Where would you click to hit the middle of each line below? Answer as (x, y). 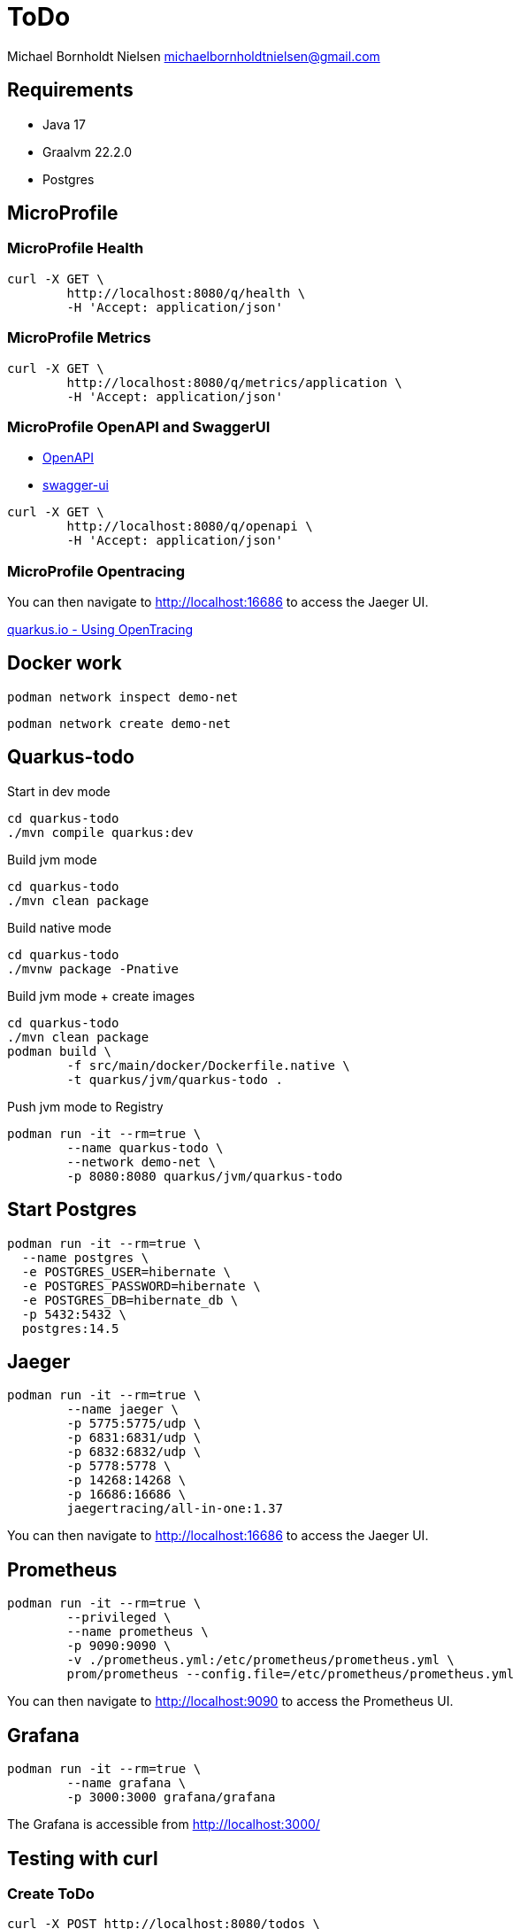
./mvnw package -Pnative (93, 968)
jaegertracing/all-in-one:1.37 (175, 1509)
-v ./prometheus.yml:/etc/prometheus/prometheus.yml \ (260, 1660)
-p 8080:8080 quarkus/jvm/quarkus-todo (205, 1176)
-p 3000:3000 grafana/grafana (171, 1797)
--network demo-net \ (141, 1162)
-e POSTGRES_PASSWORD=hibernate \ (141, 1286)
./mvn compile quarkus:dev (100, 832)
